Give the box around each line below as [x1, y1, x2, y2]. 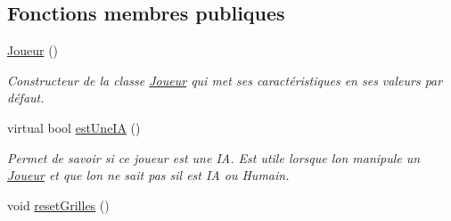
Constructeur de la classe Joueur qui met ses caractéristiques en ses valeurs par [7, 70, 443, 89]
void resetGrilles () [7, 195, 110, 214]
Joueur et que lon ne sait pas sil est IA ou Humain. [7, 166, 290, 184]
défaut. [7, 88, 45, 107]
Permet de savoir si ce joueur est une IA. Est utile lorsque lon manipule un [7, 148, 421, 167]
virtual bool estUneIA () [7, 118, 141, 136]
